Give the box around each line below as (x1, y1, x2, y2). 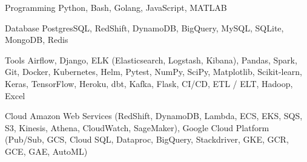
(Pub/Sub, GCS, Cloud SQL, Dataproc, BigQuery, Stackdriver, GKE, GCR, (5, 133, 289, 146)
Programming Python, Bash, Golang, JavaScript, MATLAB (5, 1, 227, 13)
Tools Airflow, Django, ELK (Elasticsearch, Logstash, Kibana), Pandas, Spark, (5, 53, 297, 66)
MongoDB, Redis (5, 33, 68, 46)
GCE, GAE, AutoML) (5, 144, 88, 157)
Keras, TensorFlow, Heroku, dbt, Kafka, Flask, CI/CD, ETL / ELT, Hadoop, (5, 77, 293, 89)
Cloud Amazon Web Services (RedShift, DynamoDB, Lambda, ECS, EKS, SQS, (5, 109, 303, 122)
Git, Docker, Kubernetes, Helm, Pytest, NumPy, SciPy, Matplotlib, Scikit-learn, (5, 65, 302, 78)
